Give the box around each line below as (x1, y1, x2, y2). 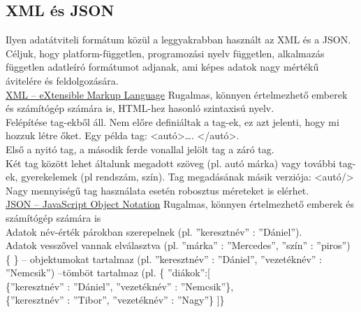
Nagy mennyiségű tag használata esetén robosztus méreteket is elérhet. (6, 183, 309, 197)
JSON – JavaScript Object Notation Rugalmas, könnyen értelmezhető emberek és (6, 197, 354, 211)
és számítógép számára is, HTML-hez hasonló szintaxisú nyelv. (6, 101, 274, 115)
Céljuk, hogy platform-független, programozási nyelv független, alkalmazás (6, 45, 325, 60)
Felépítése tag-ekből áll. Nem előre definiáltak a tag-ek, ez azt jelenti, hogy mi (6, 114, 339, 129)
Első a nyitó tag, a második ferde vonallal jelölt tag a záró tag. (6, 141, 274, 156)
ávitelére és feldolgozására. (6, 73, 119, 87)
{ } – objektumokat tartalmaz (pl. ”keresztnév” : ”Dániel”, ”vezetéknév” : (6, 251, 322, 266)
